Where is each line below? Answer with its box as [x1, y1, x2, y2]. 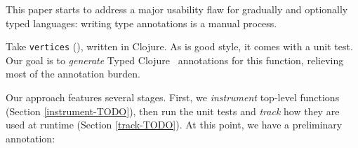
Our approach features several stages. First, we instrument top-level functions [6, 90, 340, 105]
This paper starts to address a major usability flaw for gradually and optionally [6, 2, 348, 16]
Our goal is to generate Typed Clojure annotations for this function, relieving [6, 52, 344, 67]
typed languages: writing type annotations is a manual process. [6, 15, 277, 30]
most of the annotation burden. [6, 66, 140, 81]
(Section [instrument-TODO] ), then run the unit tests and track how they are [6, 103, 340, 118]
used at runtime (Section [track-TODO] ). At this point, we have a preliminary [6, 117, 343, 132]
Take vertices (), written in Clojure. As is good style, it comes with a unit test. [6, 39, 353, 54]
